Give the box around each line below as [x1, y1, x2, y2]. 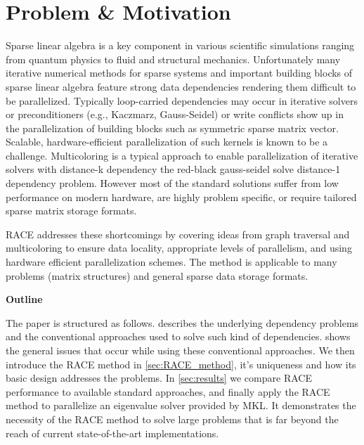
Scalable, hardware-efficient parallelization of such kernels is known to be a [6, 134, 328, 149]
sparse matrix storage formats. [6, 203, 137, 218]
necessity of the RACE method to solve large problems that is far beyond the [6, 411, 339, 426]
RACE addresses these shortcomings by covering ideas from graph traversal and [6, 226, 350, 241]
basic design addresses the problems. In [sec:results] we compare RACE [6, 370, 312, 385]
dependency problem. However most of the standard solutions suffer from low [6, 176, 339, 191]
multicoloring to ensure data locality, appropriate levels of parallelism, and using [6, 240, 352, 255]
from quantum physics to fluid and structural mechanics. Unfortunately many [6, 51, 341, 66]
